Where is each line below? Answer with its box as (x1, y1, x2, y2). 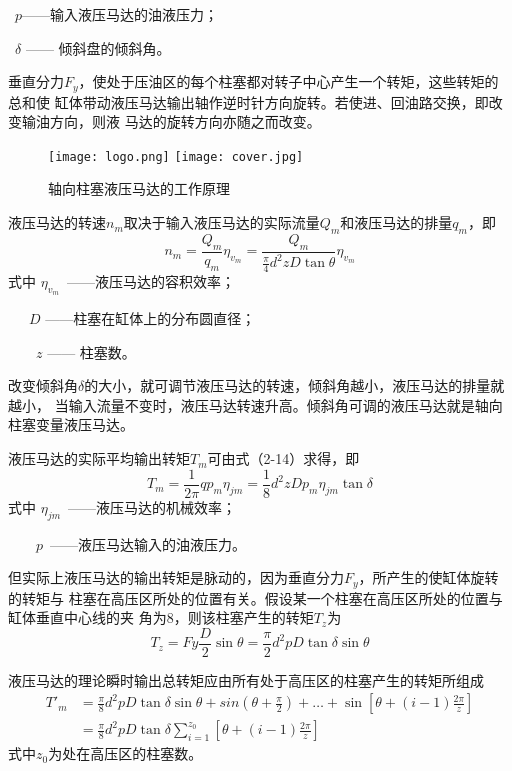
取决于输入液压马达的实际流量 (123, 212, 320, 233)
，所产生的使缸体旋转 (358, 567, 499, 588)
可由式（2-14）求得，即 (207, 448, 360, 469)
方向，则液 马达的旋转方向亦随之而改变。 (49, 111, 321, 132)
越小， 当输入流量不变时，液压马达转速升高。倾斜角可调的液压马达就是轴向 (8, 394, 503, 415)
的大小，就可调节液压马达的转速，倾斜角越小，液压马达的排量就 (84, 375, 505, 396)
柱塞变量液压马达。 (8, 414, 134, 435)
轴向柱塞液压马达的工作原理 (48, 178, 230, 199)
